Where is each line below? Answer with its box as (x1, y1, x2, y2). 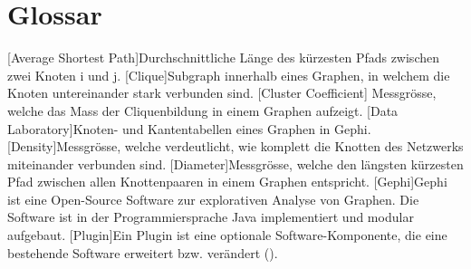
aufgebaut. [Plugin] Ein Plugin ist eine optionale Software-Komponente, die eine (7, 226, 447, 245)
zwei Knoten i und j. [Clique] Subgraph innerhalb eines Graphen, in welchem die (7, 65, 450, 84)
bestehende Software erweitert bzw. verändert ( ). (7, 243, 278, 262)
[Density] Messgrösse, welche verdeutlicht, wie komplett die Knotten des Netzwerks (7, 137, 464, 156)
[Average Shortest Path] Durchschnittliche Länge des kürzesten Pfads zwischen (7, 48, 439, 67)
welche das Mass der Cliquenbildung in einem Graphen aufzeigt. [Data (7, 101, 399, 120)
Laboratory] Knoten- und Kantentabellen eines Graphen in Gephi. (7, 119, 371, 138)
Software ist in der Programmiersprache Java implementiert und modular (7, 207, 414, 226)
